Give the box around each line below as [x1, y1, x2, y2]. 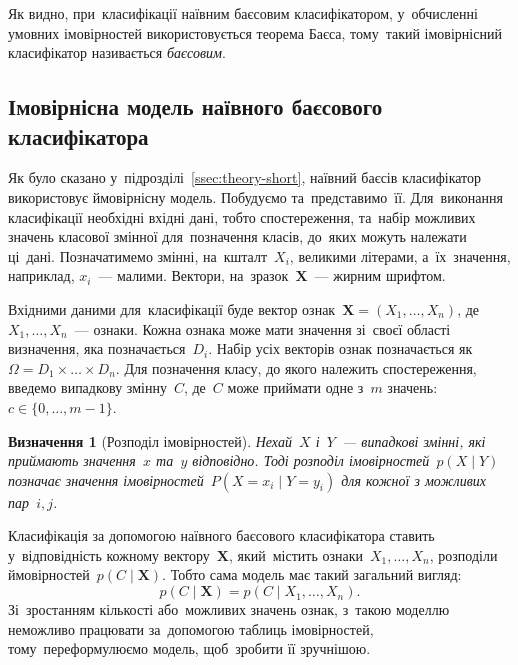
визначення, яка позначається [8, 338, 186, 359]
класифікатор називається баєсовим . [8, 42, 226, 63]
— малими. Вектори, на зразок [98, 265, 289, 286]
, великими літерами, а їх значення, [289, 245, 511, 266]
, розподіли [429, 544, 498, 565]
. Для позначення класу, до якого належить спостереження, [115, 357, 477, 378]
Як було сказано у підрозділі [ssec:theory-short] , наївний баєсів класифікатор [8, 167, 482, 188]
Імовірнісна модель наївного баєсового [8, 91, 383, 122]
